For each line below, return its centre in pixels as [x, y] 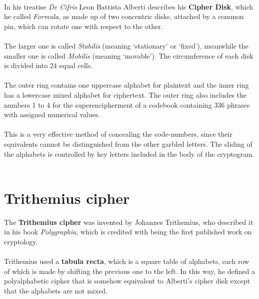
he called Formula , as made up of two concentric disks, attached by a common [124, 16]
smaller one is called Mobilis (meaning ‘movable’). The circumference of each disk [129, 55]
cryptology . [21, 241]
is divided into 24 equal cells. [48, 65]
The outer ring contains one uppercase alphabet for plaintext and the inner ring [126, 85]
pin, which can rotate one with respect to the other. [83, 26]
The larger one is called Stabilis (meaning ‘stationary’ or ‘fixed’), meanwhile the [126, 45]
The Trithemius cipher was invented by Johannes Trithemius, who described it [129, 222]
